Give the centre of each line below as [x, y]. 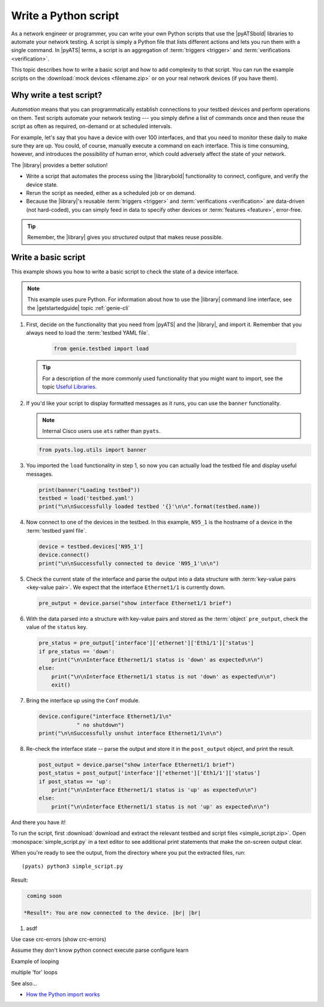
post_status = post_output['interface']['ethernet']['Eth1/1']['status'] [149, 773]
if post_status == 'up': [75, 781]
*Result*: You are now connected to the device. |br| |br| [112, 913]
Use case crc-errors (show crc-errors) [59, 939]
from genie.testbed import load [101, 349]
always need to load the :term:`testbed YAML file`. [88, 333]
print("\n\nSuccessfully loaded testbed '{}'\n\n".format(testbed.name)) [149, 506]
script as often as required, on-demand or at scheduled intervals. [91, 127]
